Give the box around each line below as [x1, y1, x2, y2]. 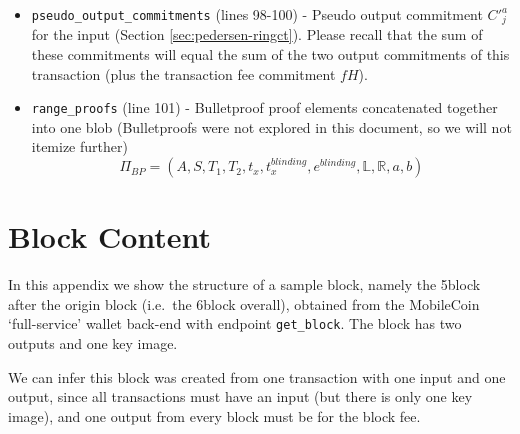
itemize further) [31, 136, 128, 157]
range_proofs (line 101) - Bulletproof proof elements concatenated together [31, 97, 498, 118]
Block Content [8, 216, 212, 257]
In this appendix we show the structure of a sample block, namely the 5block [8, 274, 481, 295]
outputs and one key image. [8, 333, 178, 354]
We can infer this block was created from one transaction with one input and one [8, 366, 506, 387]
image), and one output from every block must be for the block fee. [8, 405, 421, 426]
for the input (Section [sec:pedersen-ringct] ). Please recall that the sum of [31, 24, 483, 45]
